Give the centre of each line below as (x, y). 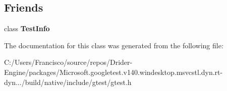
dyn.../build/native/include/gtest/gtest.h (68, 82)
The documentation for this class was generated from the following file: (114, 45)
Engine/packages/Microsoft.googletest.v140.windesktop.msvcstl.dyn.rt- (113, 72)
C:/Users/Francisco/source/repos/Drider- (68, 62)
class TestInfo (27, 28)
